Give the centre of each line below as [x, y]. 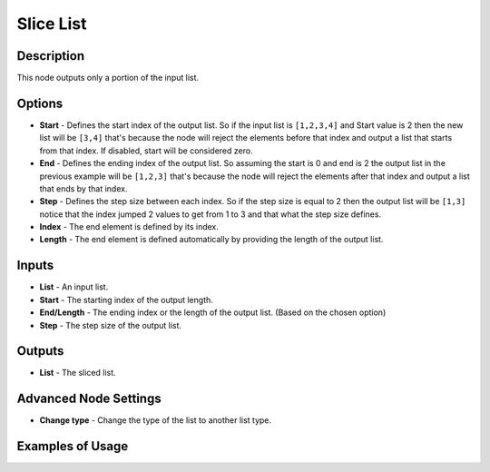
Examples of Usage [73, 446]
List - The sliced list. [78, 373]
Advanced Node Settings [89, 399]
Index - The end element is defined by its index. [129, 227]
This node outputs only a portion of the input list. [108, 78]
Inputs [35, 265]
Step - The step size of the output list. [110, 325]
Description [51, 56]
